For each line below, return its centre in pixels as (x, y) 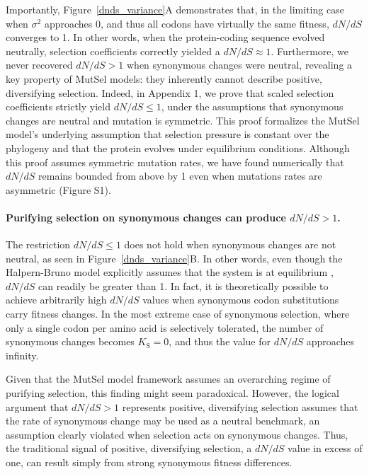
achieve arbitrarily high (56, 300)
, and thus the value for (220, 341)
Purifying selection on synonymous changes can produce (146, 217)
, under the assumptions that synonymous (252, 106)
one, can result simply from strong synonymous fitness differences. (149, 462)
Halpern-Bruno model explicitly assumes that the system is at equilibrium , (170, 272)
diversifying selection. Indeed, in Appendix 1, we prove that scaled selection (170, 92)
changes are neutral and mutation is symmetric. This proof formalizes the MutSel (183, 120)
